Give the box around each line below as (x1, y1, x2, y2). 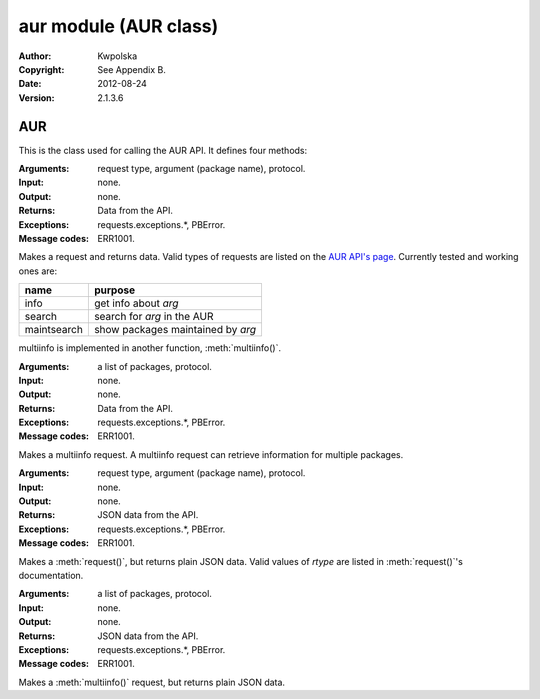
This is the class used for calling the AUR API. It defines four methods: (18, 144, 308, 156)
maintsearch (24, 323, 84, 337)
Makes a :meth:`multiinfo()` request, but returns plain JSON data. (18, 676, 285, 688)
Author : (18, 50, 52, 62)
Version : (18, 91, 55, 104)
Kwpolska (97, 50, 138, 62)
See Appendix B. (97, 63, 167, 75)
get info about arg (93, 296, 179, 310)
